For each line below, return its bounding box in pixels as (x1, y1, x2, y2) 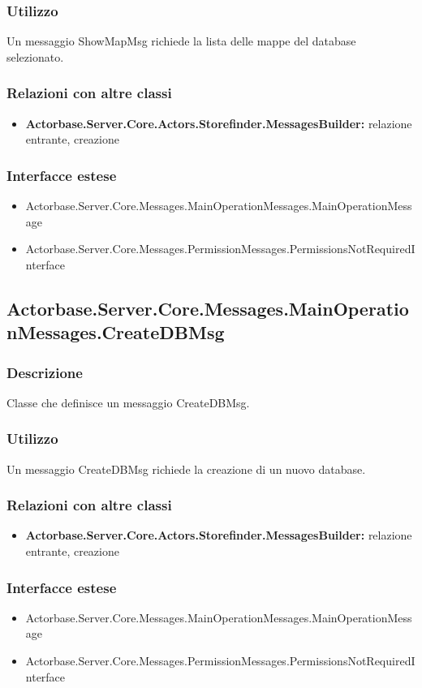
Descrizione (6, 362, 83, 382)
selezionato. (6, 48, 64, 65)
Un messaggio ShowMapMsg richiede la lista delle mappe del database (6, 32, 356, 49)
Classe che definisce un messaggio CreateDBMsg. (6, 393, 250, 411)
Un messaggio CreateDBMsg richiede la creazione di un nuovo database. (6, 460, 366, 477)
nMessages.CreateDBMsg (6, 320, 225, 345)
